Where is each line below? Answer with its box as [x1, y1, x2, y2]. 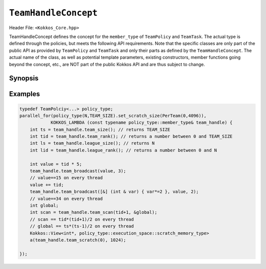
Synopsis [9, 74, 39, 82]
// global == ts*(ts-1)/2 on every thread [30, 224, 134, 229]
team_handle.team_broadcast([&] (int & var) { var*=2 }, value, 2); [30, 189, 199, 194]
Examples [9, 90, 40, 98]
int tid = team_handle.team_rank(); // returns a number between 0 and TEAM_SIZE [30, 134, 233, 139]
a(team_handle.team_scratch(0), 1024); [30, 237, 127, 243]
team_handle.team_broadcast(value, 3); [30, 168, 127, 174]
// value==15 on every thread [30, 175, 103, 181]
